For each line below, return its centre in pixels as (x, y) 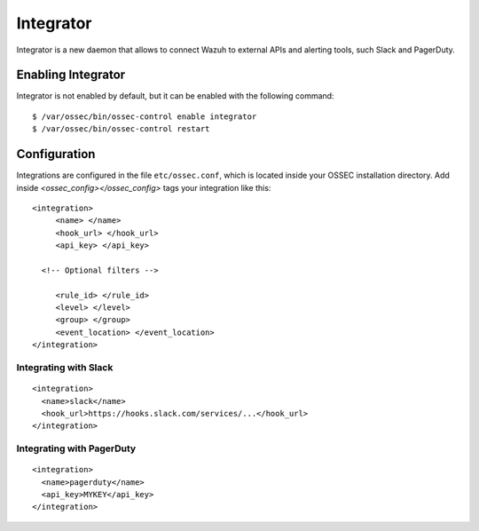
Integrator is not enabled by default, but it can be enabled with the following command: (175, 96)
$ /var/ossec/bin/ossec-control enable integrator (145, 116)
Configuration (56, 154)
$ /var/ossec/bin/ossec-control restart (121, 129)
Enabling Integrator (71, 75)
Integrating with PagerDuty (76, 448)
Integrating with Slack (65, 367)
